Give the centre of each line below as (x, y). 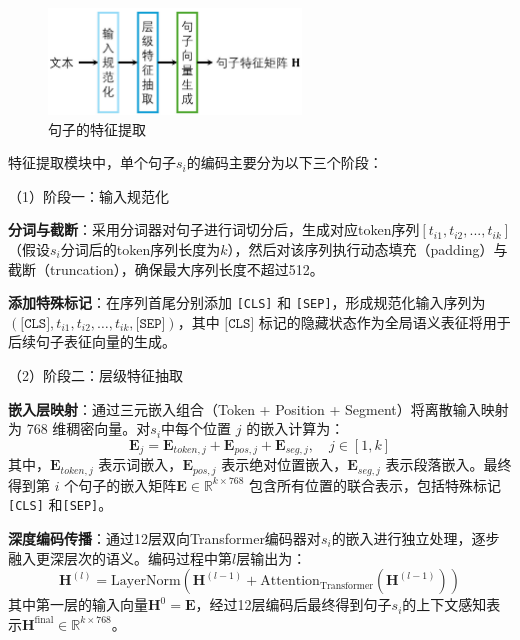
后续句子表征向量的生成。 (92, 341)
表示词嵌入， (140, 464)
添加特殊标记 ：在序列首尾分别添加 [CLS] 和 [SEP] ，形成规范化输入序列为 (247, 302)
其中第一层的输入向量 (78, 604)
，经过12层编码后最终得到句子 (293, 604)
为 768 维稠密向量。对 (79, 428)
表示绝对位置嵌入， (284, 464)
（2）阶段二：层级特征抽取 (95, 375)
